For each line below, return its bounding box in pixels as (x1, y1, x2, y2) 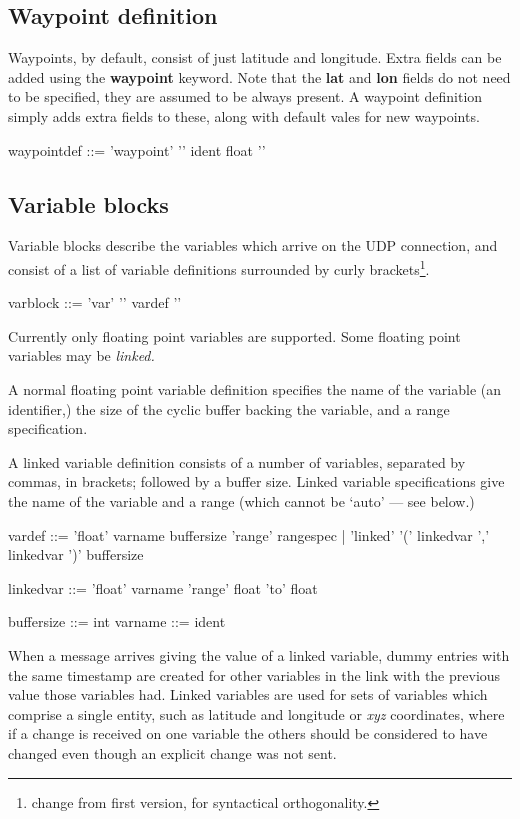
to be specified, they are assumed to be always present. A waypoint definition (8, 86, 483, 107)
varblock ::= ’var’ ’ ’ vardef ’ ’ (8, 292, 182, 313)
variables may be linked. (8, 345, 155, 366)
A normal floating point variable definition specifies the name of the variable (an (8, 379, 502, 399)
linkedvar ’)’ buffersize (8, 544, 144, 565)
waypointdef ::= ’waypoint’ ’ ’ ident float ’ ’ (8, 139, 266, 160)
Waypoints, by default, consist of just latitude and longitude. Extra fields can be (8, 47, 502, 68)
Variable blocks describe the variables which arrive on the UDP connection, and (8, 235, 498, 256)
